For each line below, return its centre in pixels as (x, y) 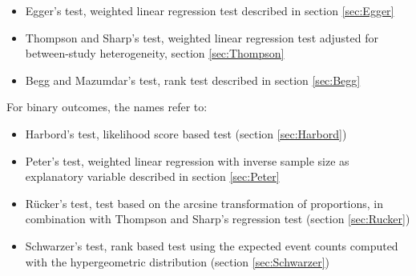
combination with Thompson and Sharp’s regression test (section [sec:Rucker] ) (218, 219)
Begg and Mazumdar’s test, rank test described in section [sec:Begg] (193, 80)
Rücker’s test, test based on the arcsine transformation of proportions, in (204, 203)
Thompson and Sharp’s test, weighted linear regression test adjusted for (202, 37)
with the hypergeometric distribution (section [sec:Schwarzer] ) (178, 261)
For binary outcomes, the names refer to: (107, 107)
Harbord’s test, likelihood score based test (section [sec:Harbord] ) (186, 133)
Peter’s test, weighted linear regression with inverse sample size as (187, 160)
